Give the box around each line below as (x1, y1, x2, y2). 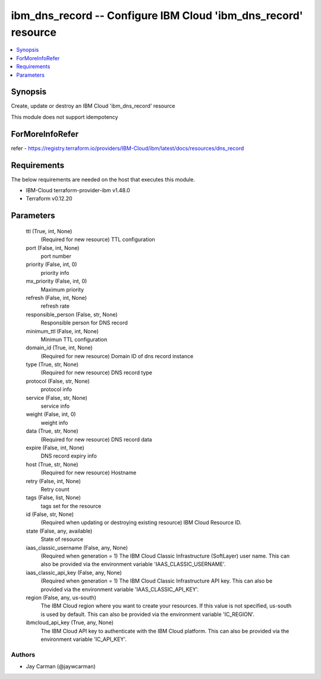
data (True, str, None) (26, 427, 78, 434)
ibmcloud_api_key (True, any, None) (26, 619, 114, 626)
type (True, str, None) (26, 361, 79, 368)
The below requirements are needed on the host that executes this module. (11, 176, 196, 183)
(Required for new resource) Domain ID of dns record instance (40, 352, 194, 359)
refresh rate (40, 302, 70, 309)
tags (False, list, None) (26, 494, 81, 501)
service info (40, 402, 70, 410)
